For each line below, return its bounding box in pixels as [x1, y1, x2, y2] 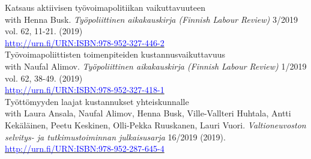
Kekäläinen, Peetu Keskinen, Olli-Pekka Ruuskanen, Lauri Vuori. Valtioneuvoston [5, 118, 306, 131]
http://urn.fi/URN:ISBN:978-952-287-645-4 [5, 142, 165, 155]
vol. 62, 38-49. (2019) [5, 71, 83, 84]
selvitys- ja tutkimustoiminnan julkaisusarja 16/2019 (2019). [5, 130, 226, 143]
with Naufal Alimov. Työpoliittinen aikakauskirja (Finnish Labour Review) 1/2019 [5, 59, 307, 72]
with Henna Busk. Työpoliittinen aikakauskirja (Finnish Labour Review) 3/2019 [5, 13, 298, 25]
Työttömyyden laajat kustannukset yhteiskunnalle [5, 95, 189, 107]
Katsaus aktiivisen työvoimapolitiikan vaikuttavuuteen [5, 1, 205, 13]
